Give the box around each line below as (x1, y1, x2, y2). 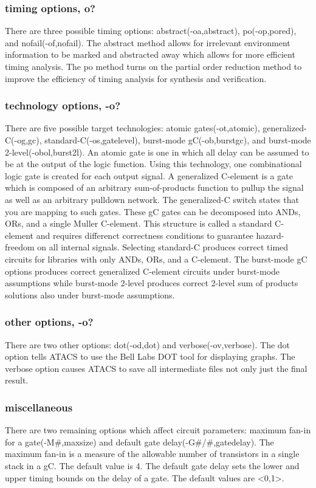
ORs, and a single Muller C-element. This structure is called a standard (5, 217, 272, 230)
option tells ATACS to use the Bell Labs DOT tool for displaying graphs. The (5, 350, 295, 363)
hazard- (256, 229, 284, 241)
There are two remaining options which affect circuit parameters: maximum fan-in (5, 424, 311, 436)
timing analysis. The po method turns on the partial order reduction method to (5, 60, 302, 72)
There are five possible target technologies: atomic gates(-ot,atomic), (5, 122, 260, 134)
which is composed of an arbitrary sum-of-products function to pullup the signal (5, 181, 304, 194)
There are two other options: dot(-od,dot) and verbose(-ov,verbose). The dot (5, 338, 290, 351)
